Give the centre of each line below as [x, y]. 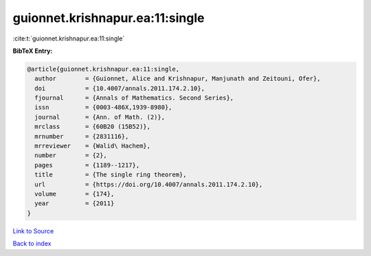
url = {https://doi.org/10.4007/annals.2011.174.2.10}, [149, 184]
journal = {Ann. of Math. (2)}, [100, 117]
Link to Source [33, 231]
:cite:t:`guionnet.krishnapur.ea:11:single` [69, 38]
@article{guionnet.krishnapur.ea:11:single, [103, 69]
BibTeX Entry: [33, 51]
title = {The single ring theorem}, [111, 175]
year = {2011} [75, 203]
